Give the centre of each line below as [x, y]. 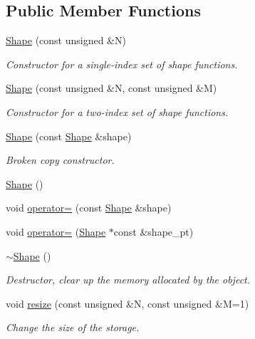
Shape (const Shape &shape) [69, 136]
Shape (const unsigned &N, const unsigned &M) [111, 88]
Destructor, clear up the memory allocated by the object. [128, 280]
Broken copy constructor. [60, 160]
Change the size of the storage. [73, 327]
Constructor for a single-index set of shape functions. [122, 64]
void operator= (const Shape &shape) [89, 208]
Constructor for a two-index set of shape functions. [117, 111]
